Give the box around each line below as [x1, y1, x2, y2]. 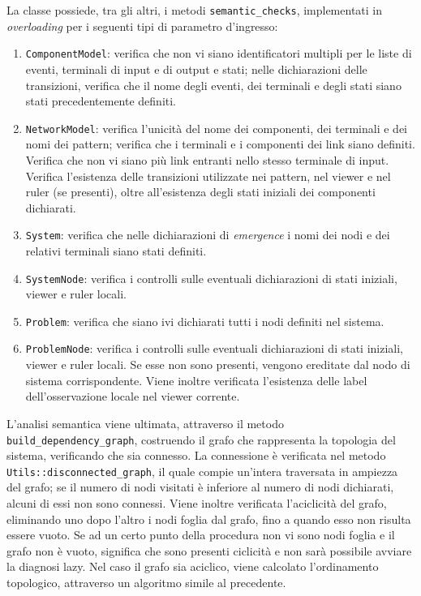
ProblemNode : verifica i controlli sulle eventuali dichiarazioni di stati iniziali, [25, 340, 404, 357]
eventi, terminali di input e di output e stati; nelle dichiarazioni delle [25, 60, 367, 77]
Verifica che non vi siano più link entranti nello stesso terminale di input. [25, 151, 389, 168]
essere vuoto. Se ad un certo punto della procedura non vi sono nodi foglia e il [6, 526, 395, 543]
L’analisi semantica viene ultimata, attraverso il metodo [6, 414, 284, 431]
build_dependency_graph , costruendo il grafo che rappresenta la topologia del [6, 431, 396, 448]
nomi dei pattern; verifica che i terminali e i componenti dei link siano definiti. [25, 135, 415, 152]
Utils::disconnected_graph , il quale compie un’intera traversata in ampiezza [6, 462, 398, 479]
